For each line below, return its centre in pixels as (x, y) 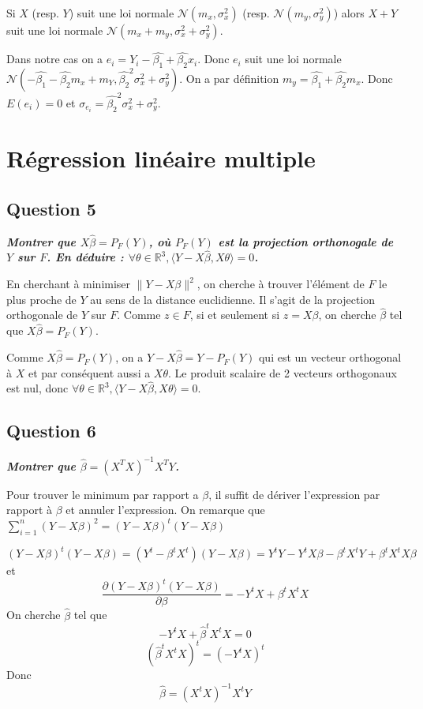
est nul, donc (37, 388)
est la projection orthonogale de (306, 241)
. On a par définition (229, 79)
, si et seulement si (235, 315)
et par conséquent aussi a (89, 372)
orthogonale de (42, 315)
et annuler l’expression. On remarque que (165, 510)
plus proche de (41, 299)
